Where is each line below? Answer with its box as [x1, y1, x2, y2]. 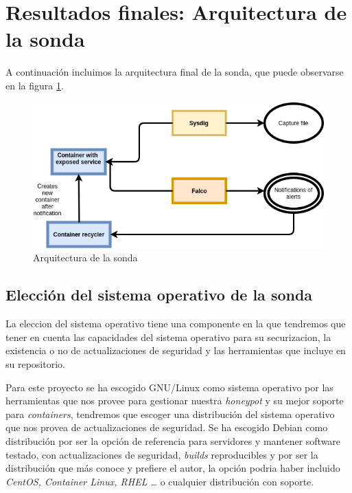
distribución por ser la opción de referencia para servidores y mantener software [5, 433, 341, 448]
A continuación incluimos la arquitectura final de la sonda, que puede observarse [5, 65, 344, 79]
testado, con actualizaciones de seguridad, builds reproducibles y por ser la [5, 447, 318, 461]
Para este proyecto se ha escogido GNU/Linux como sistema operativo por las [5, 380, 333, 394]
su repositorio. [5, 357, 65, 371]
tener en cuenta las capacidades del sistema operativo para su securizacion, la [5, 329, 331, 344]
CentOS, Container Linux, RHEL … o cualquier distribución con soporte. [5, 474, 314, 488]
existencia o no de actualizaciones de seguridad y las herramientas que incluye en [5, 343, 346, 358]
